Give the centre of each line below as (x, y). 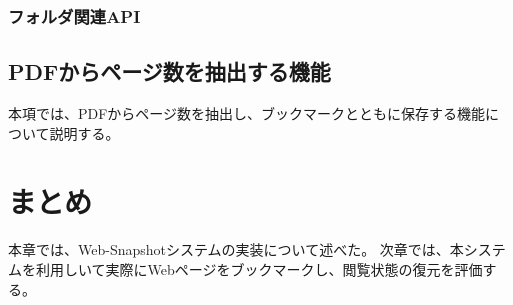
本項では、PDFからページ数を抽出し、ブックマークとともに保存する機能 (247, 113)
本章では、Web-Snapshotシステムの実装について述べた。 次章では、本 (236, 249)
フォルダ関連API (74, 15)
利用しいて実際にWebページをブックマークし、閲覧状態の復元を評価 (259, 268)
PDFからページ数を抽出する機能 (169, 71)
